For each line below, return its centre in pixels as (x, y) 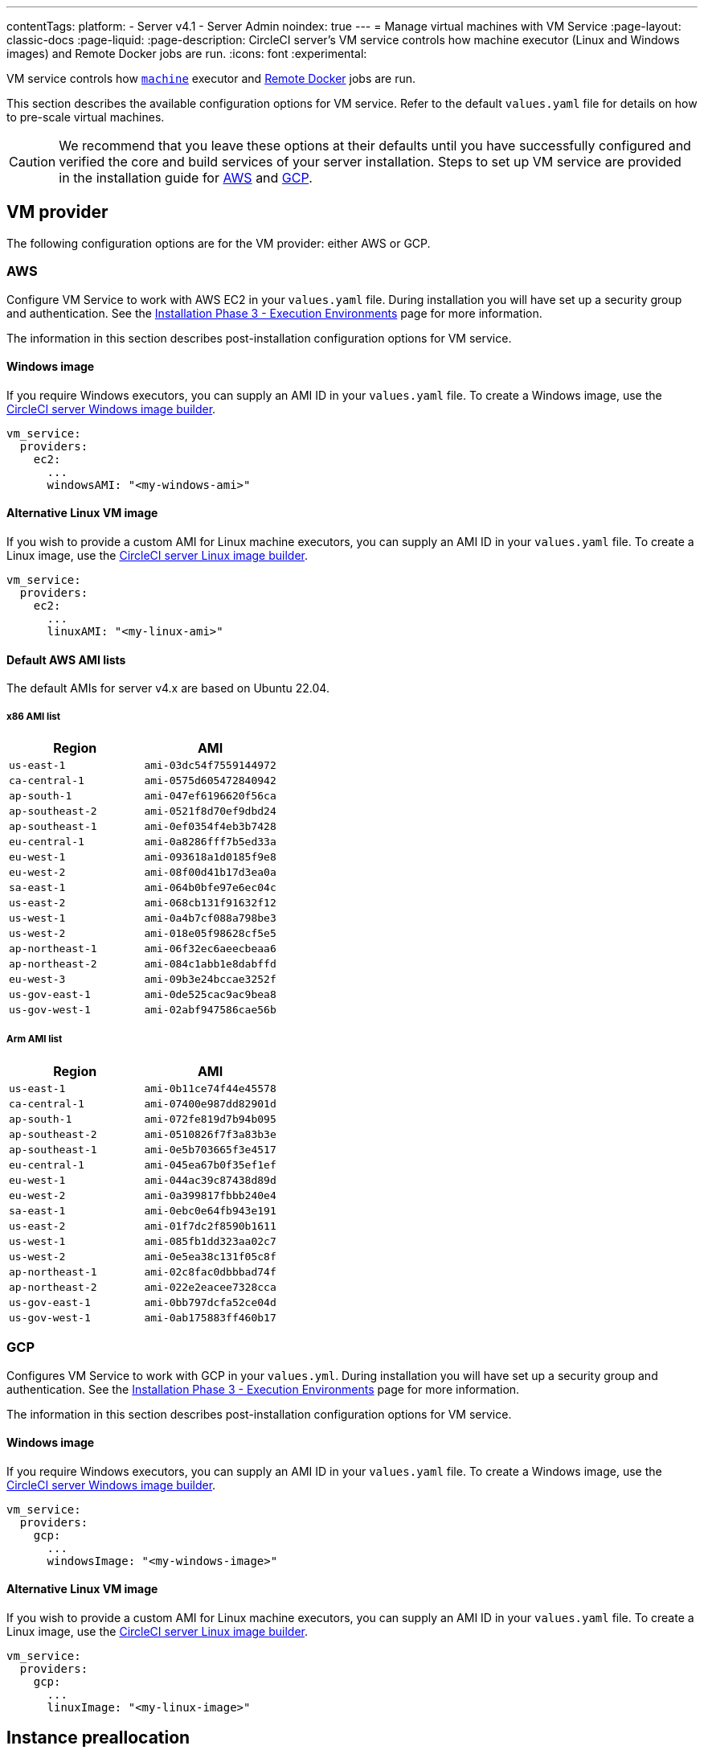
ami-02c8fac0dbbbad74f (210, 1271)
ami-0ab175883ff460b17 (210, 1317)
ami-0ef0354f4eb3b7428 (210, 827)
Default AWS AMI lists (66, 659)
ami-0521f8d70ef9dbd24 (210, 811)
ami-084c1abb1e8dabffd (210, 964)
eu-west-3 (37, 980)
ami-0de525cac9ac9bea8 (210, 995)
